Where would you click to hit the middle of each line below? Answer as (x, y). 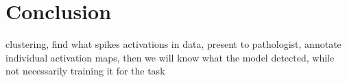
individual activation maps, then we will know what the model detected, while (170, 57)
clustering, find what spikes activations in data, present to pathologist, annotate (173, 44)
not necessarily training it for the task (85, 71)
